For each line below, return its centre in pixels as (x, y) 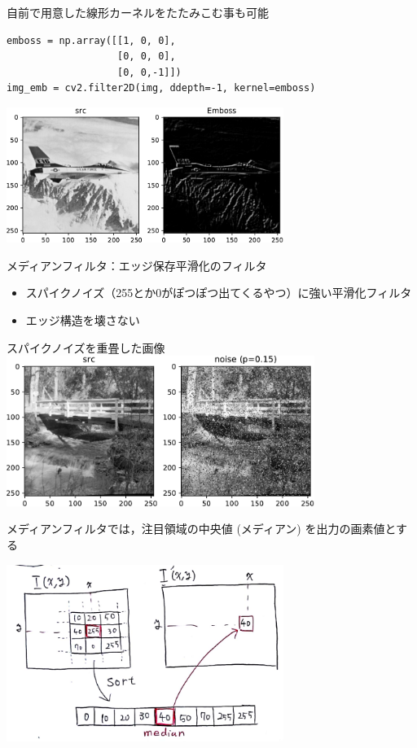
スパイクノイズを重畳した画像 (86, 347)
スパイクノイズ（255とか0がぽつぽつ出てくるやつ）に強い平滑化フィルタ (219, 293)
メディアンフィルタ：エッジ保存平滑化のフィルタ (137, 265)
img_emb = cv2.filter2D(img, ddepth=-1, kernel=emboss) (161, 88)
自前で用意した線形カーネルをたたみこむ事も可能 (138, 12)
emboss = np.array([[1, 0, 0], (91, 40)
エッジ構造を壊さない (83, 319)
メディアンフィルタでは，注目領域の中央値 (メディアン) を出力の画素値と (202, 529)
